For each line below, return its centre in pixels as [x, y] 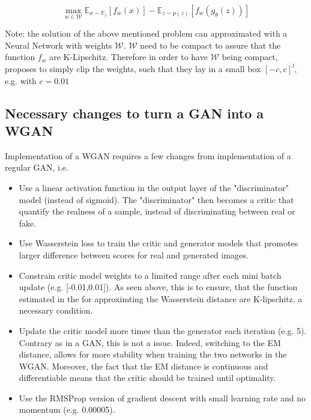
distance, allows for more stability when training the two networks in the [153, 354]
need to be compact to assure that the [210, 45]
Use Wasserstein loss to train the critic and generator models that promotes [159, 243]
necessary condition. [56, 310]
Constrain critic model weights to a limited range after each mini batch [150, 275]
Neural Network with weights [59, 45]
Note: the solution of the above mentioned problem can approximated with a [146, 33]
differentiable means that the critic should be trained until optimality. [147, 378]
